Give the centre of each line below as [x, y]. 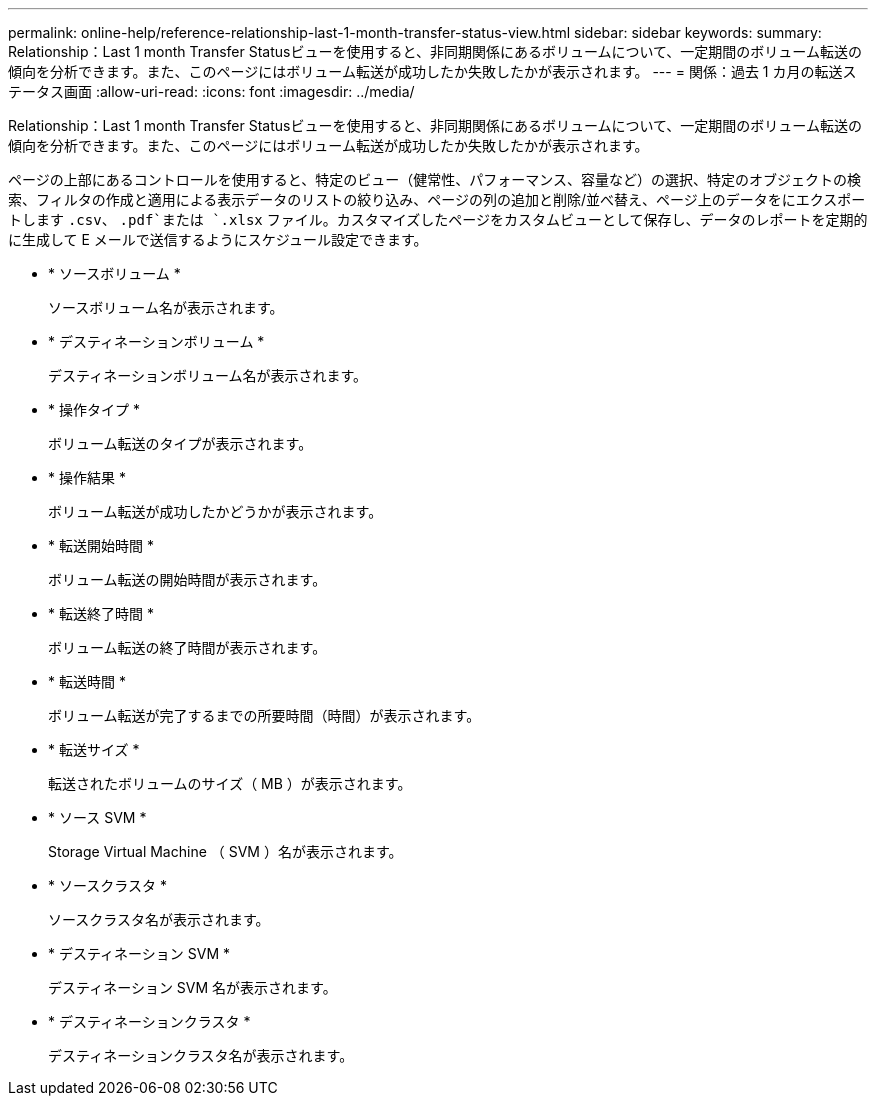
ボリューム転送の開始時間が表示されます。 [187, 579]
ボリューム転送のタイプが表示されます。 [180, 443]
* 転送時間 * [87, 681]
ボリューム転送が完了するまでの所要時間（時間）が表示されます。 [264, 715]
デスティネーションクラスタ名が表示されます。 [201, 1055]
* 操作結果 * [87, 477]
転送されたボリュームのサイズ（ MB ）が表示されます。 [230, 783]
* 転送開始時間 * [101, 545]
